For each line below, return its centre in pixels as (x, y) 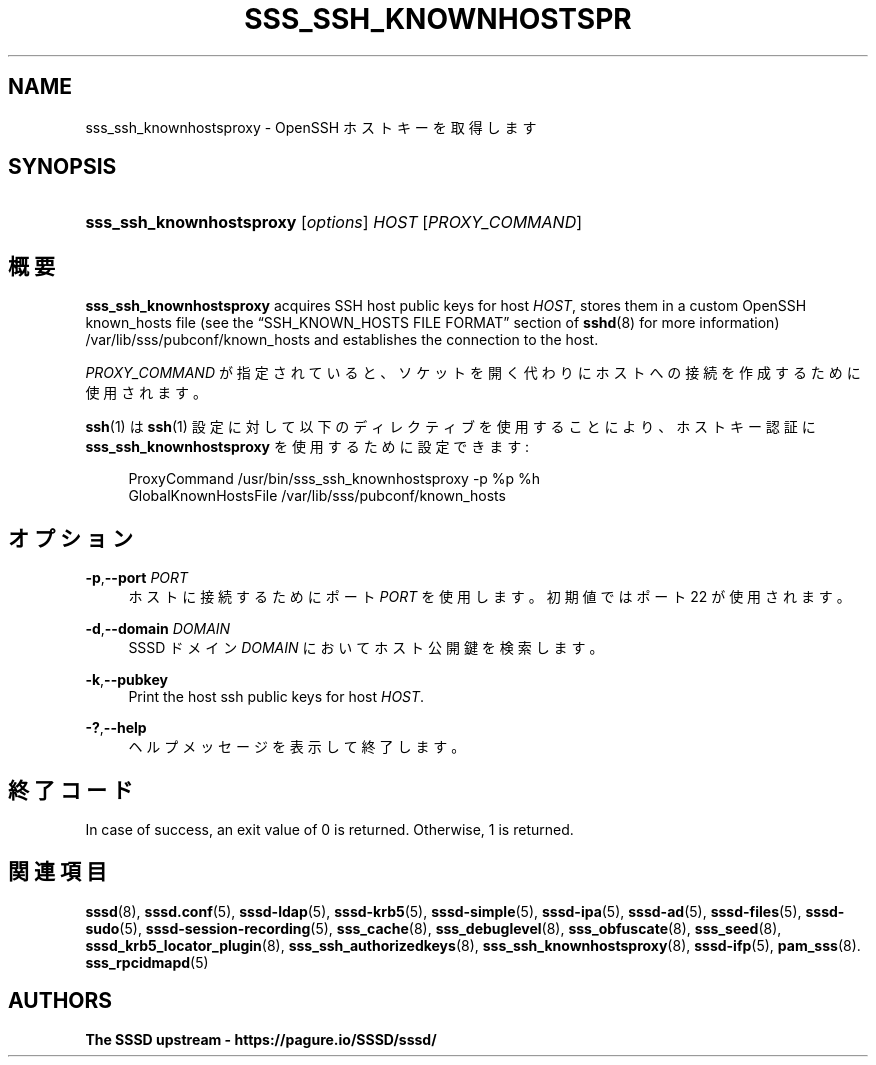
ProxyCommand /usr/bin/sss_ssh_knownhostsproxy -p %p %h (334, 479)
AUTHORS (60, 1001)
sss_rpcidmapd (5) (147, 962)
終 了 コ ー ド (70, 790)
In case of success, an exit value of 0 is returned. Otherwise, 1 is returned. (329, 829)
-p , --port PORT (137, 578)
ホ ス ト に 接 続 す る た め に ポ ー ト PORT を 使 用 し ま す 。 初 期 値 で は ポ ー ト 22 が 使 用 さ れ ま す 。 (489, 597)
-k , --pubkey (126, 680)
